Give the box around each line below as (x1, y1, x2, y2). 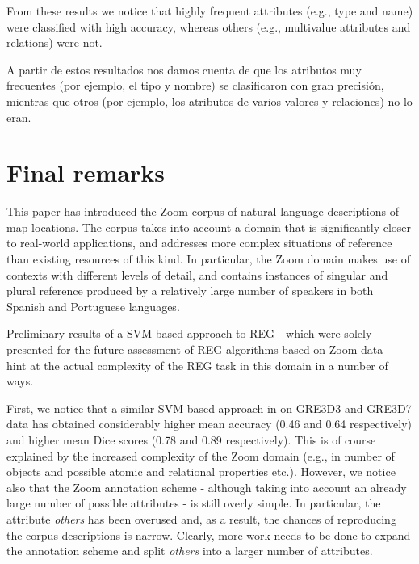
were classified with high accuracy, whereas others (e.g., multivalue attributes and (6, 18, 411, 35)
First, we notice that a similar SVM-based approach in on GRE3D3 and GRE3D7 (6, 399, 412, 416)
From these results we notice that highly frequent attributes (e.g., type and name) (6, 2, 413, 19)
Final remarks (6, 156, 165, 189)
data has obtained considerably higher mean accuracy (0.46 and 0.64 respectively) (6, 415, 413, 432)
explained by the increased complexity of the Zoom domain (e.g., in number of (6, 447, 395, 464)
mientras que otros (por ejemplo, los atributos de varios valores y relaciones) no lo (6, 92, 413, 109)
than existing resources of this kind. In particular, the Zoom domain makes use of (6, 250, 410, 267)
